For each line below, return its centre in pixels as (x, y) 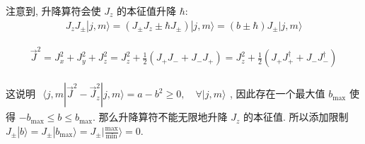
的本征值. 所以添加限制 (296, 117)
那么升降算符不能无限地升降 (163, 117)
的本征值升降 (147, 11)
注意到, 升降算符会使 (53, 11)
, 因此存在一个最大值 (278, 94)
